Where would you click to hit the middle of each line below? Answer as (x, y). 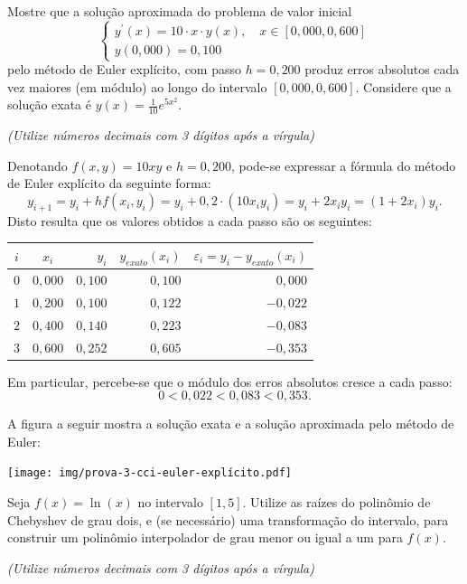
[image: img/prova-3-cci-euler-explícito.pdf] (149, 473)
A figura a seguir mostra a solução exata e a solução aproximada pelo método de (231, 424)
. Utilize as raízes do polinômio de (336, 502)
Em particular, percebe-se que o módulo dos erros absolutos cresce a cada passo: (230, 381)
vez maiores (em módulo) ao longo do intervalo (137, 86)
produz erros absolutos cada (382, 69)
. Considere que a (403, 86)
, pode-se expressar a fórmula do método (343, 165)
